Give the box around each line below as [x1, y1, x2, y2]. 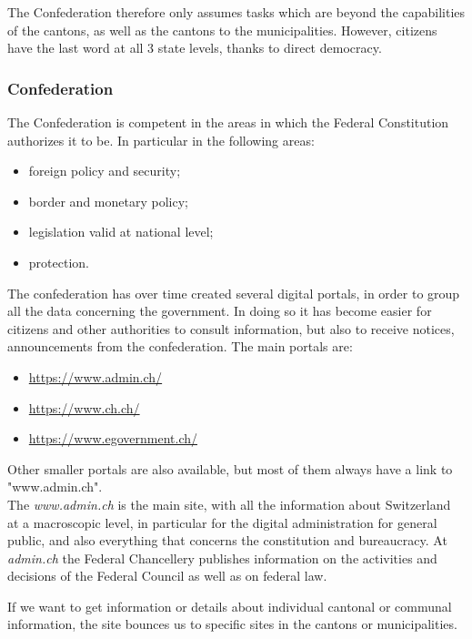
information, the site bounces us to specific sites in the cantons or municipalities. [7, 614, 457, 634]
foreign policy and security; [28, 161, 181, 180]
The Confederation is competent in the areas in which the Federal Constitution [7, 113, 449, 131]
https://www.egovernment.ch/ [28, 429, 198, 448]
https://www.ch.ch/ [28, 398, 140, 417]
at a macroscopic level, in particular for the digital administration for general [7, 512, 437, 532]
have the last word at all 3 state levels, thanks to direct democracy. [7, 38, 382, 57]
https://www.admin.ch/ [28, 367, 163, 386]
